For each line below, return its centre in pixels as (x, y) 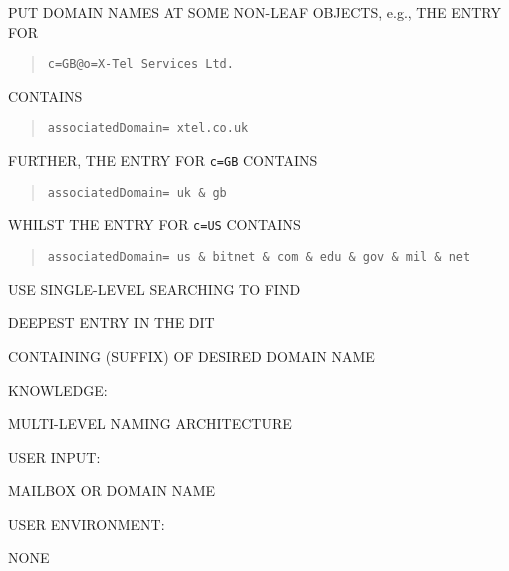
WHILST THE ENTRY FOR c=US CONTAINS (154, 224)
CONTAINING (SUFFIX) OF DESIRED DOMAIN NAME (191, 355)
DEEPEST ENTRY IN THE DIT (111, 322)
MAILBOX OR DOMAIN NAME (112, 490)
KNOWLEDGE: (58, 389)
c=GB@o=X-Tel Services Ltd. (140, 64)
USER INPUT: (54, 456)
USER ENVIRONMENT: (86, 523)
